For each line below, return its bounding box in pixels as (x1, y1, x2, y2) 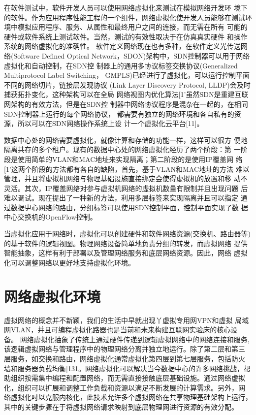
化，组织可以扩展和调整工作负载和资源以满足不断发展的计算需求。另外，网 (4, 382, 245, 392)
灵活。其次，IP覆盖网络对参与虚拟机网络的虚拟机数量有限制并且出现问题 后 (4, 183, 248, 193)
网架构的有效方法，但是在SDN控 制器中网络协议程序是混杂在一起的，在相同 (4, 98, 248, 109)
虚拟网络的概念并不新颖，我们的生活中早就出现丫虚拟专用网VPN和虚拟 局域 (4, 315, 249, 325)
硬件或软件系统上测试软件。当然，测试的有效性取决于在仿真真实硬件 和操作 (4, 31, 248, 41)
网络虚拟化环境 (4, 286, 101, 306)
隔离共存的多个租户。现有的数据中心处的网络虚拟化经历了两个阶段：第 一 (4, 144, 241, 155)
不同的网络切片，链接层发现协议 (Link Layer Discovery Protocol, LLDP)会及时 (4, 79, 251, 90)
